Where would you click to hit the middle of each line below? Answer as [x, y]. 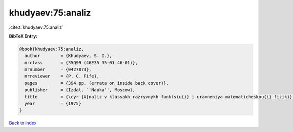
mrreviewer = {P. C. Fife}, [62, 76]
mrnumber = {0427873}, [58, 70]
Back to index [23, 123]
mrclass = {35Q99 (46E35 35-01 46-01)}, [81, 63]
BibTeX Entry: [23, 36]
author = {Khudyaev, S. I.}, [68, 56]
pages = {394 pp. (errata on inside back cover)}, [97, 83]
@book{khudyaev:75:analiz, [52, 49]
